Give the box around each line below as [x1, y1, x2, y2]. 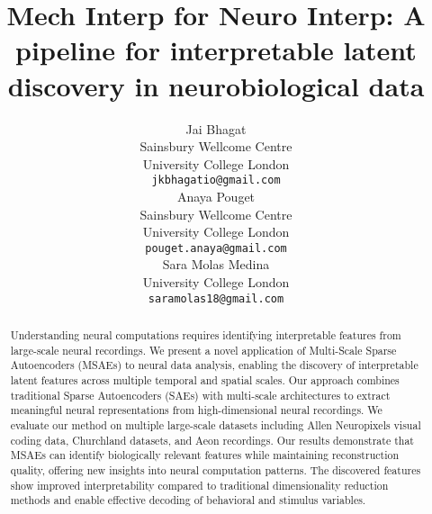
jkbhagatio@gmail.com [151, 174, 281, 187]
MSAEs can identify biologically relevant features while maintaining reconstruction [10, 447, 400, 463]
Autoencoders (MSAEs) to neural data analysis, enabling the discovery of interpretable [10, 357, 418, 373]
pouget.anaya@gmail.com [145, 241, 287, 255]
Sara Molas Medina [162, 255, 270, 274]
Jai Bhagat [185, 119, 247, 138]
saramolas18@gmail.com [148, 292, 284, 305]
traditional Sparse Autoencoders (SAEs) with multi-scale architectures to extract [10, 387, 391, 402]
